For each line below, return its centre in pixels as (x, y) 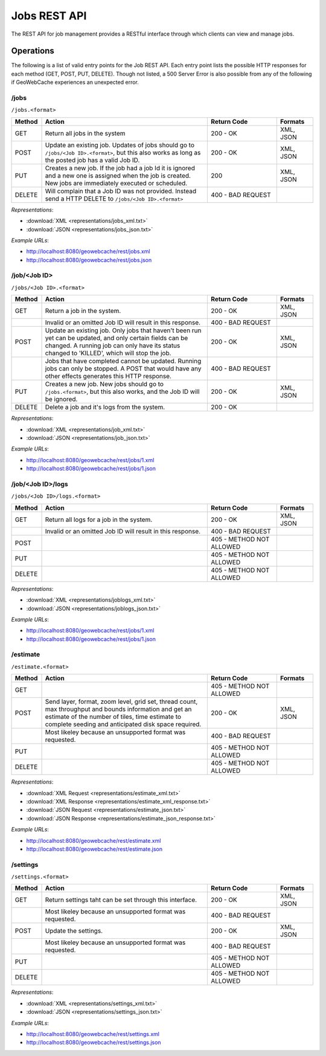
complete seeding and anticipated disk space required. (123, 724)
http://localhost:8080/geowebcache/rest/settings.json (94, 1043)
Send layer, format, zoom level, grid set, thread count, (121, 702)
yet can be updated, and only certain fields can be (117, 338)
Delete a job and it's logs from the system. (105, 407)
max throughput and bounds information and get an (118, 709)
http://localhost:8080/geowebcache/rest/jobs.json (89, 260)
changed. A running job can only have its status (113, 346)
